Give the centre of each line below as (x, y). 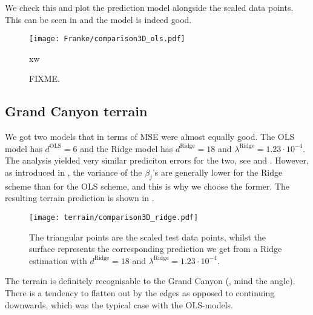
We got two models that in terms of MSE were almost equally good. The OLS (150, 137)
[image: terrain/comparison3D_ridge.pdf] (114, 217)
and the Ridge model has (127, 148)
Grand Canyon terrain (76, 111)
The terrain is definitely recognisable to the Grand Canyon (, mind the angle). (150, 281)
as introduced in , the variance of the (74, 172)
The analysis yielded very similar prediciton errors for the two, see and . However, (157, 160)
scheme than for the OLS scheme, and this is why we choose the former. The (147, 186)
